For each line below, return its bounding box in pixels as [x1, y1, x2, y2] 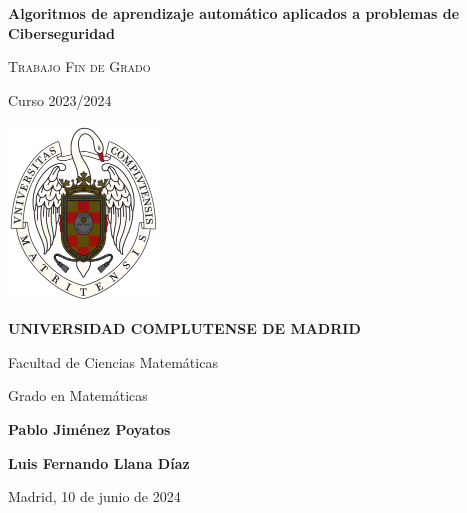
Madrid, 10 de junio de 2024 [8, 486, 181, 507]
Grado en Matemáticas [8, 385, 148, 406]
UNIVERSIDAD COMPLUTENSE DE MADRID [8, 318, 361, 339]
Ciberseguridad [8, 22, 116, 43]
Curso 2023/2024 [8, 89, 112, 110]
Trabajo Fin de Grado [8, 56, 151, 77]
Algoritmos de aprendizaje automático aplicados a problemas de [8, 3, 460, 23]
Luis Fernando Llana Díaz [8, 452, 190, 473]
